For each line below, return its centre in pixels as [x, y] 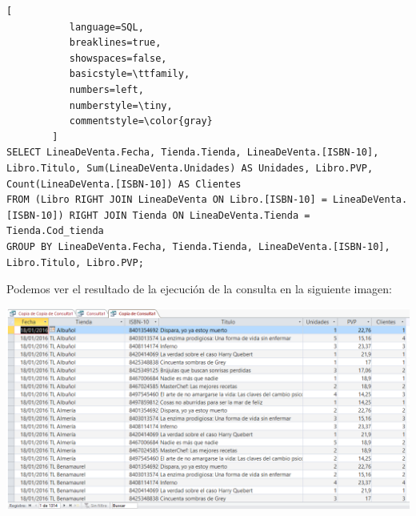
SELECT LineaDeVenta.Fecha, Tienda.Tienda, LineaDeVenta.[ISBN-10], [193, 153]
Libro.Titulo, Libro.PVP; [75, 262]
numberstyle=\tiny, [121, 105]
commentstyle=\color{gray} [141, 121]
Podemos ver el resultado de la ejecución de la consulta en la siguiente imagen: [199, 289]
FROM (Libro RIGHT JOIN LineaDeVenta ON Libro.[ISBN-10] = [167, 200]
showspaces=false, [118, 58]
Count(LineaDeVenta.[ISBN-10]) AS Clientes [124, 184]
